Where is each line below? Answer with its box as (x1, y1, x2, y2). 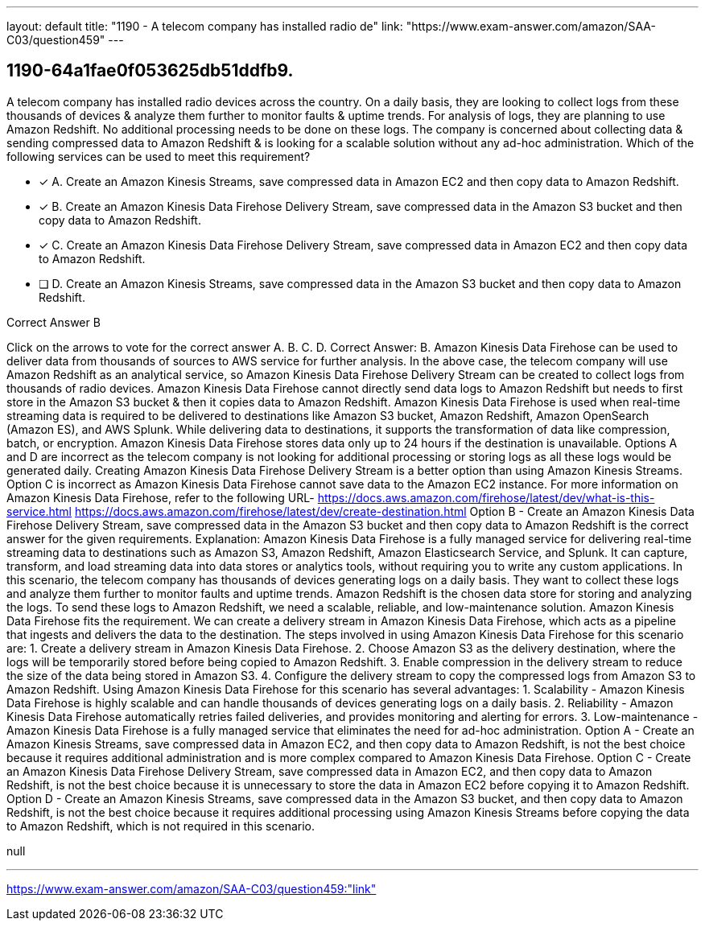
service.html (6, 504, 72, 518)
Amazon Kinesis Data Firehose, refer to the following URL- (6, 490, 315, 505)
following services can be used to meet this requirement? (6, 149, 311, 163)
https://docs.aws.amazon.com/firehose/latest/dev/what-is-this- (317, 490, 655, 505)
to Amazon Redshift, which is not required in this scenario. (6, 818, 315, 833)
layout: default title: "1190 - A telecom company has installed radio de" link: (6, 19, 403, 33)
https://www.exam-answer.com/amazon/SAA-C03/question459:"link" (6, 881, 377, 896)
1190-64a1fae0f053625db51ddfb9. (6, 60, 294, 81)
